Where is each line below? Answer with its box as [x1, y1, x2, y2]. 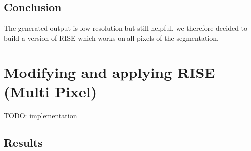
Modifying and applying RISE [4, 62, 215, 82]
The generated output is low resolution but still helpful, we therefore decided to [4, 23, 248, 33]
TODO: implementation [4, 110, 77, 120]
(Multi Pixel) [4, 81, 97, 101]
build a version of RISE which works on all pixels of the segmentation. [4, 32, 219, 43]
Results [4, 134, 43, 150]
